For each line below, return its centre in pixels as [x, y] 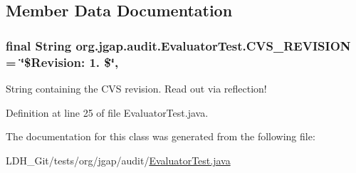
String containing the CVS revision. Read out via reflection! [136, 88]
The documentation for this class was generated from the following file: [161, 136]
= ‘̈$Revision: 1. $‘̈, [62, 62]
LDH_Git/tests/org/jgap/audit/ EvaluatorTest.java [118, 160]
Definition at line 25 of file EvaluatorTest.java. [107, 112]
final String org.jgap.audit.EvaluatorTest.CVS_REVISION [178, 45]
